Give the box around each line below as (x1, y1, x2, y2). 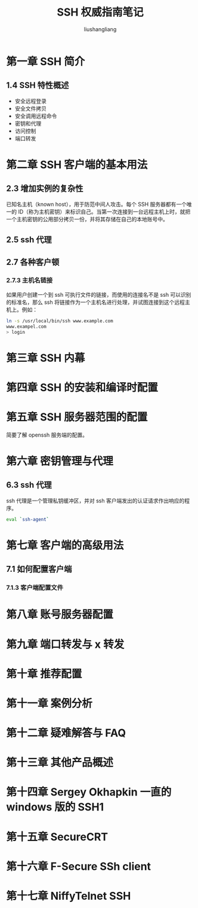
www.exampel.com (6, 324, 47, 330)
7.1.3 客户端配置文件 (6, 584, 64, 592)
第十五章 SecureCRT (6, 830, 109, 843)
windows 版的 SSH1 (6, 800, 104, 814)
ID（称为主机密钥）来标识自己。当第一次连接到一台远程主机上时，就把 (17, 208, 191, 215)
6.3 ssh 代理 (6, 480, 52, 490)
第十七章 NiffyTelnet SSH (6, 889, 131, 903)
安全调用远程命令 (14, 112, 57, 120)
